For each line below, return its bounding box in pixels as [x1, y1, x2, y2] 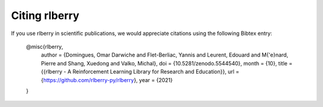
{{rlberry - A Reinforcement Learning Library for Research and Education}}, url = [41, 68, 239, 75]
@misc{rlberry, [26, 43, 63, 50]
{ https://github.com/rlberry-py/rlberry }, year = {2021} [41, 76, 173, 83]
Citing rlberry [11, 9, 80, 22]
